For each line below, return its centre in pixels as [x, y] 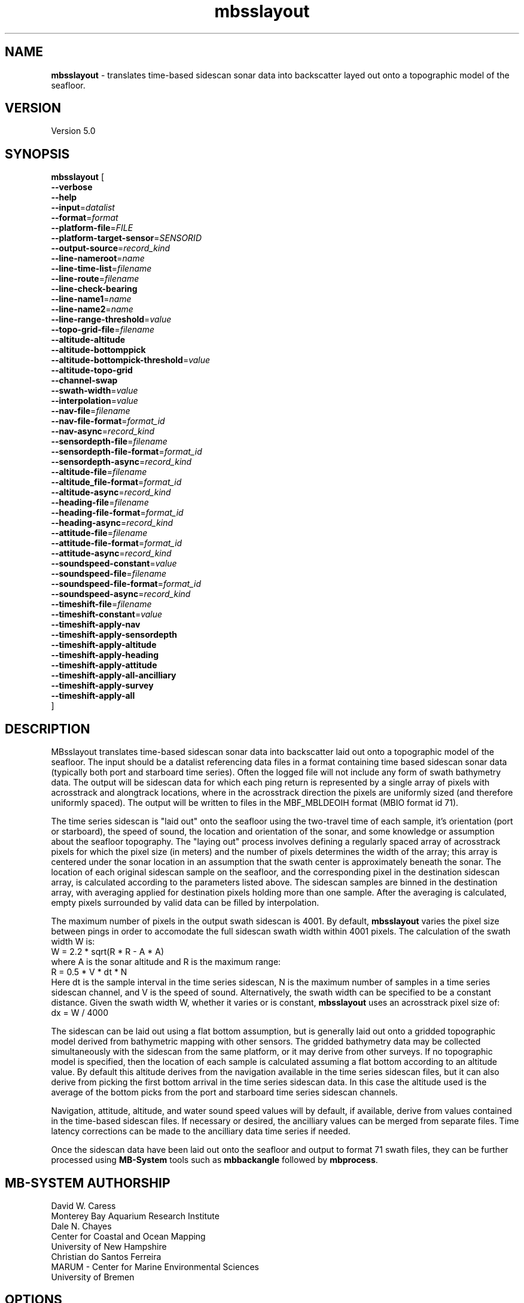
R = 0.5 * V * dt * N [89, 972]
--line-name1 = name [91, 299]
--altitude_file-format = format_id [116, 482]
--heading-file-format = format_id [117, 513]
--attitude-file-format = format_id [117, 543]
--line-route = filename [95, 279]
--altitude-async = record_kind [111, 492]
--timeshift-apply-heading [105, 655]
